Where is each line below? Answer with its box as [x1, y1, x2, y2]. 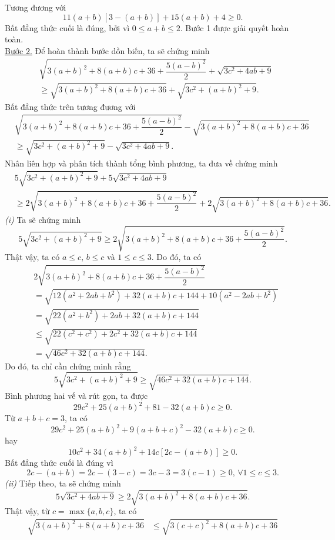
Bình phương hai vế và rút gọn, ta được [5, 389, 148, 402]
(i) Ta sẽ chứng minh [5, 213, 81, 225]
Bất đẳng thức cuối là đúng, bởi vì [5, 21, 130, 34]
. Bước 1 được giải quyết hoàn [180, 21, 289, 34]
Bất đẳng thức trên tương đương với [5, 100, 136, 112]
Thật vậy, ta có [5, 251, 60, 263]
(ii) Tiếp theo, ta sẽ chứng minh [5, 477, 121, 489]
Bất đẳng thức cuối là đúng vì [5, 456, 113, 469]
